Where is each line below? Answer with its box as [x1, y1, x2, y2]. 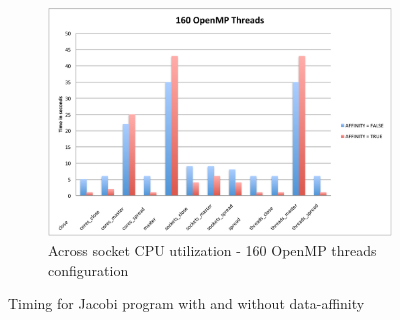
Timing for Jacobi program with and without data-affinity [8, 293, 365, 314]
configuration [48, 259, 129, 280]
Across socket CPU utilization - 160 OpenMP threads [48, 240, 377, 261]
